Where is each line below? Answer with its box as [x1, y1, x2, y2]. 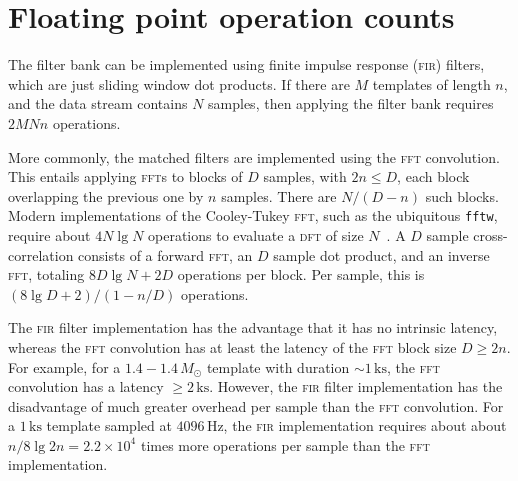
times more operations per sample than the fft [140, 434, 430, 455]
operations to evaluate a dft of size [148, 224, 364, 245]
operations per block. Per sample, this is [177, 264, 425, 285]
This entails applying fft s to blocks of [8, 166, 243, 187]
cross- [473, 224, 508, 245]
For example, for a [8, 356, 121, 377]
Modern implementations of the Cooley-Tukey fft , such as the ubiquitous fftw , [8, 205, 498, 226]
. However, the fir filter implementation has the [209, 376, 503, 397]
